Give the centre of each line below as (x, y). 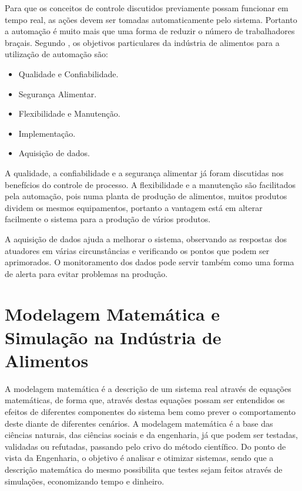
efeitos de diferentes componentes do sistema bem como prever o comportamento (150, 411)
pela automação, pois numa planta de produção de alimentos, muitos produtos (146, 196)
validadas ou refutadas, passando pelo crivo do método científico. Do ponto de (145, 446)
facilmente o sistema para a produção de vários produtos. (108, 219)
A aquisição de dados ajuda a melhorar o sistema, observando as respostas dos (146, 238)
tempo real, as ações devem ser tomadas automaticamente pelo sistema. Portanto (151, 19)
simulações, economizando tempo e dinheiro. (85, 481)
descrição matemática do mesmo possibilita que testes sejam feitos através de (144, 469)
